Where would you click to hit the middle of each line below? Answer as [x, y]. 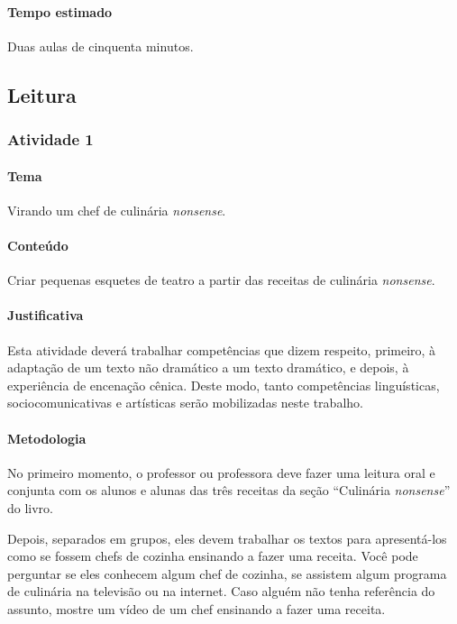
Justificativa [46, 315]
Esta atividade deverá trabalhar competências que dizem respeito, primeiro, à [222, 349]
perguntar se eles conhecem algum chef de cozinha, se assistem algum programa [227, 573]
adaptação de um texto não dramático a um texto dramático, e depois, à [208, 367]
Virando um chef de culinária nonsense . [117, 210]
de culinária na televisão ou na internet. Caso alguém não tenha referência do [221, 591]
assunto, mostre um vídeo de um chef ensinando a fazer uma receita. [197, 608]
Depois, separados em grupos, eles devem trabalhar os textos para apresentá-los [227, 538]
